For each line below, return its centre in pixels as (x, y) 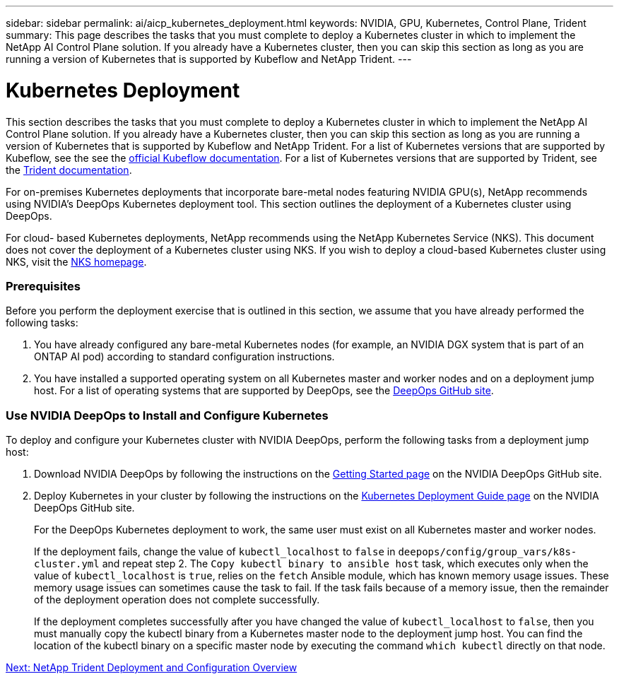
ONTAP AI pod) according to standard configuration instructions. (184, 357)
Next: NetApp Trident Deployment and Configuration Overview (152, 667)
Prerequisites (43, 286)
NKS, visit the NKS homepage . (76, 261)
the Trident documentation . (69, 170)
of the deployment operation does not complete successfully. (177, 600)
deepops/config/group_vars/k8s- (488, 552)
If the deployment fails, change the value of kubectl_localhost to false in (215, 551)
